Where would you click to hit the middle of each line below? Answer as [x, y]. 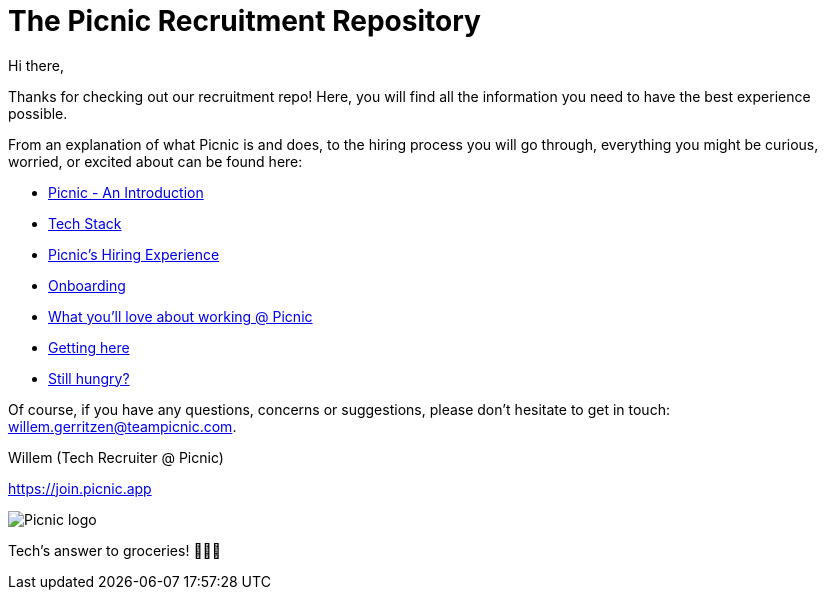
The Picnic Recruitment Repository [244, 21]
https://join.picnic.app [80, 488]
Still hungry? [89, 378]
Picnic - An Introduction [126, 192]
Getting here [89, 347]
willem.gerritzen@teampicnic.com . [122, 426]
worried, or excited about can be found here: [155, 161]
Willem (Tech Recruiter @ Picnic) [116, 457]
